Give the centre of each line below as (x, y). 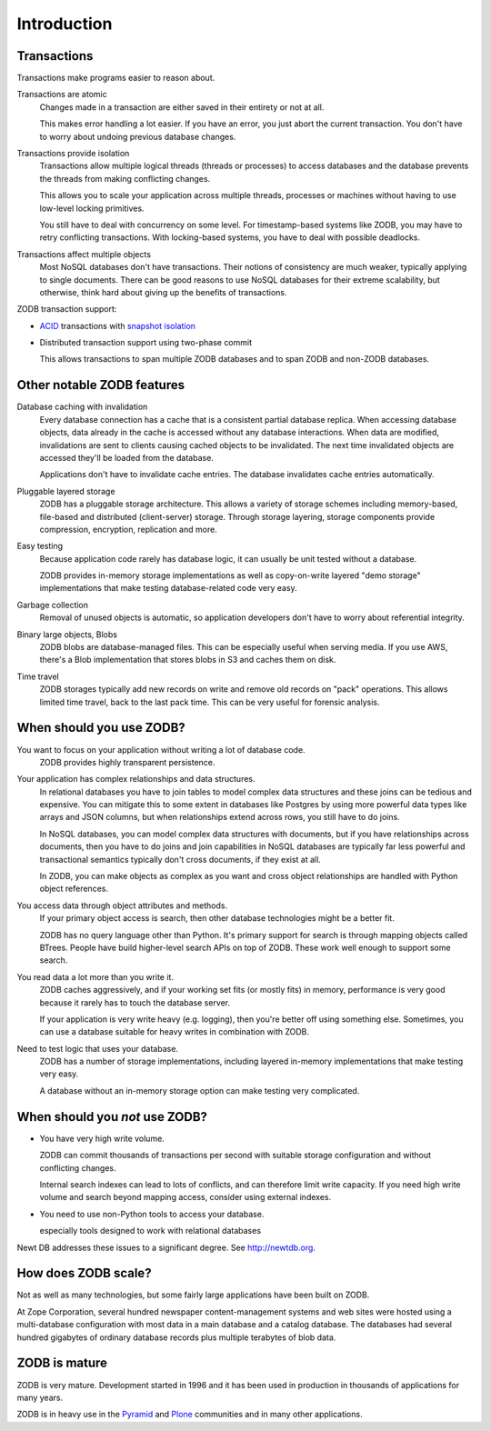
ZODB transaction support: (67, 309)
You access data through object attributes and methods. (122, 906)
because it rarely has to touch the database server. (135, 1002)
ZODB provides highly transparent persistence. (127, 762)
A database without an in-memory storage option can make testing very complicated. (200, 1090)
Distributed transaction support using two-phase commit (146, 343)
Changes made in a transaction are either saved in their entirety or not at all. (182, 107)
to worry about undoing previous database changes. (138, 136)
